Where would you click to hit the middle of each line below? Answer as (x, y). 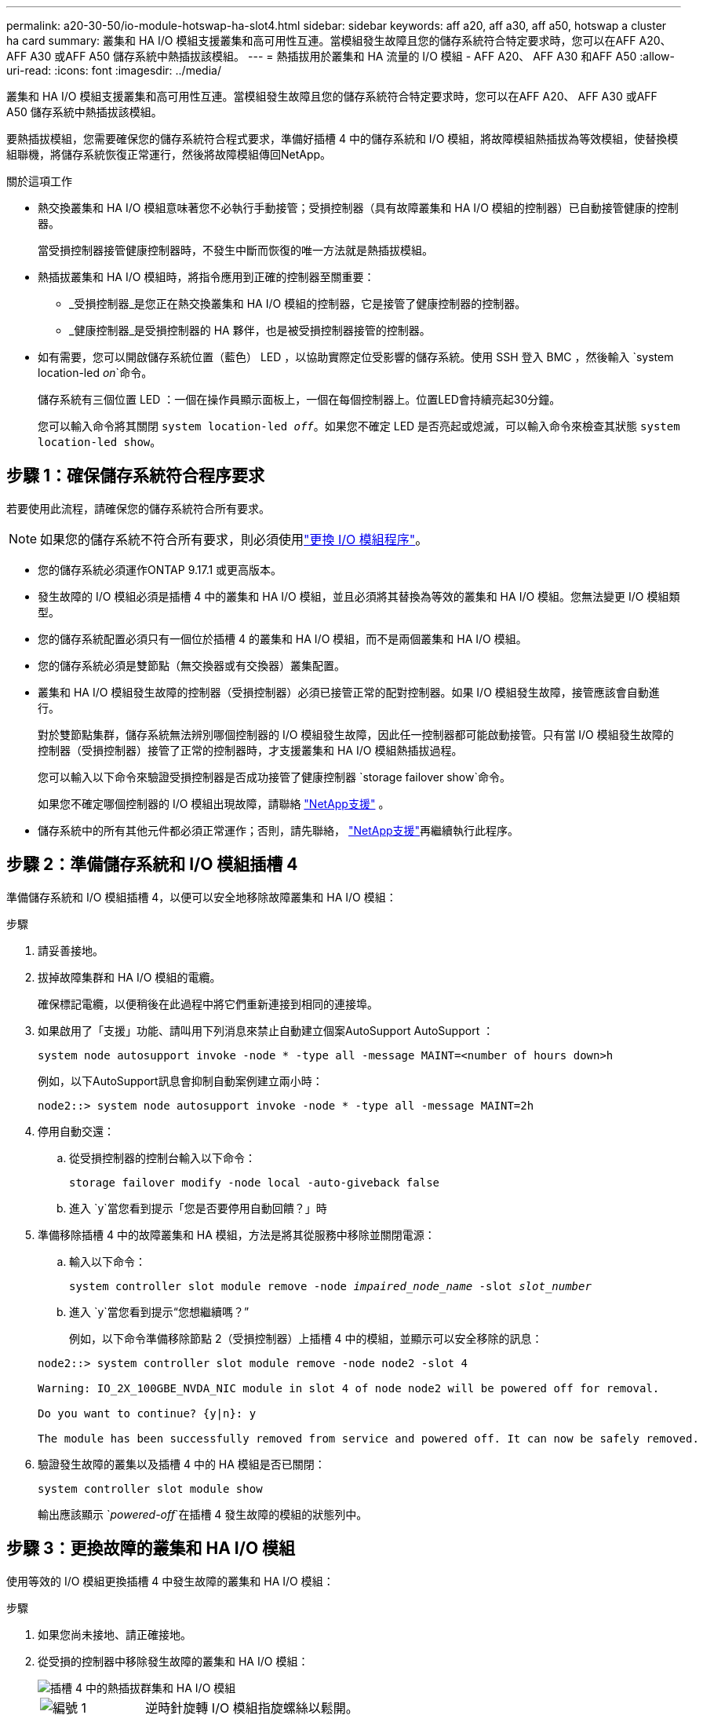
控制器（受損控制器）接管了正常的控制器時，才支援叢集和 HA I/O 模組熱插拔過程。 (250, 750)
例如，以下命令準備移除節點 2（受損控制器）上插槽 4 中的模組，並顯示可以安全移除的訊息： (306, 1338)
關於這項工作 (39, 181)
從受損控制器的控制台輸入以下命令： (162, 1157)
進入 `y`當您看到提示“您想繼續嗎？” (159, 1311)
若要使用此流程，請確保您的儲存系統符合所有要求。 (138, 508)
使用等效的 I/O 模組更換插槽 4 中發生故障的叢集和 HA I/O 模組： (170, 1581)
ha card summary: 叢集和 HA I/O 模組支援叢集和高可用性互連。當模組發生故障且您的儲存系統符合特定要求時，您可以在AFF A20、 (339, 40)
